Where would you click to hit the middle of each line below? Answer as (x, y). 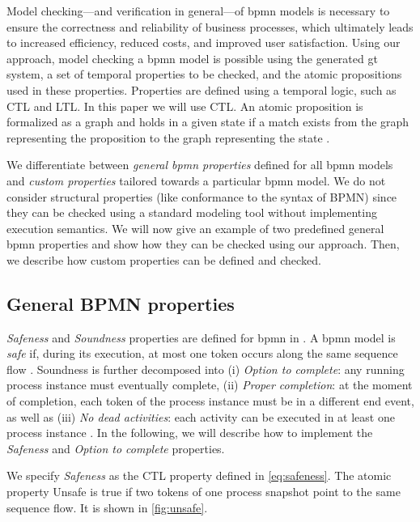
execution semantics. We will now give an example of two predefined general (195, 228)
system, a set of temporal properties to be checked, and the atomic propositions (204, 74)
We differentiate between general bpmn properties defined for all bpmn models (200, 165)
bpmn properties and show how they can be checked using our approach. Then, (203, 244)
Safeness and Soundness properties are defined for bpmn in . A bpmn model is (201, 337)
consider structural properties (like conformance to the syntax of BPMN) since (202, 196)
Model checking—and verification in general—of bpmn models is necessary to (198, 11)
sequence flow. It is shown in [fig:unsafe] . (107, 507)
